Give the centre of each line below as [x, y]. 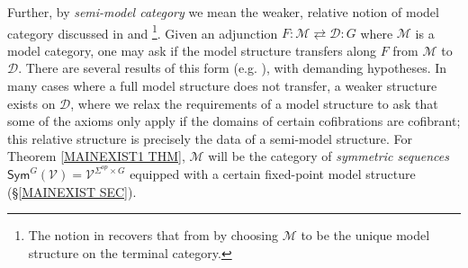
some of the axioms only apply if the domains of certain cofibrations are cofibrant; [234, 121]
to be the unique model [365, 235]
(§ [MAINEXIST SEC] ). [72, 191]
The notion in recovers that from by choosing [153, 235]
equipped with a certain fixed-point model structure [273, 174]
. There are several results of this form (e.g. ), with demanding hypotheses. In [233, 68]
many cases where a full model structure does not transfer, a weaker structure [222, 86]
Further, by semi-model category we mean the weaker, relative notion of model [223, 12]
